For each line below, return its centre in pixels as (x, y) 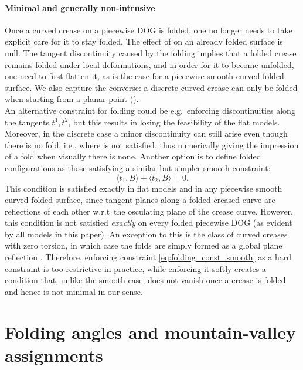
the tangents (27, 122)
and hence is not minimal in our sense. (74, 291)
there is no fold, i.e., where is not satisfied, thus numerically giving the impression (152, 145)
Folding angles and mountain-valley (151, 332)
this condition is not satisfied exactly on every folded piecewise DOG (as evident (149, 223)
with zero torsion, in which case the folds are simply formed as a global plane (144, 245)
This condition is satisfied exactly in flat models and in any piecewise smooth (144, 188)
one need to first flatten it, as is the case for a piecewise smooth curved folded (144, 76)
